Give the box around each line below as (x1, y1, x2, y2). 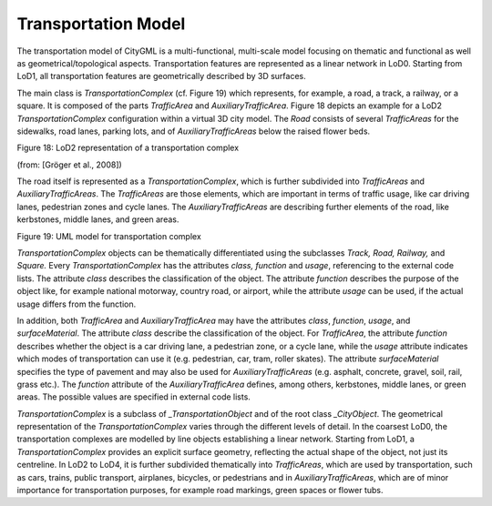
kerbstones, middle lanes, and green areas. (16, 214, 179, 225)
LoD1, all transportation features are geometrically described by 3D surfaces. (16, 71, 307, 82)
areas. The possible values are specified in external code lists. (16, 391, 251, 402)
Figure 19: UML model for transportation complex (16, 230, 202, 241)
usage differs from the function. (16, 299, 137, 309)
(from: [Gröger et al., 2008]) (16, 159, 122, 170)
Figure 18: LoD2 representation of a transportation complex (16, 142, 240, 154)
